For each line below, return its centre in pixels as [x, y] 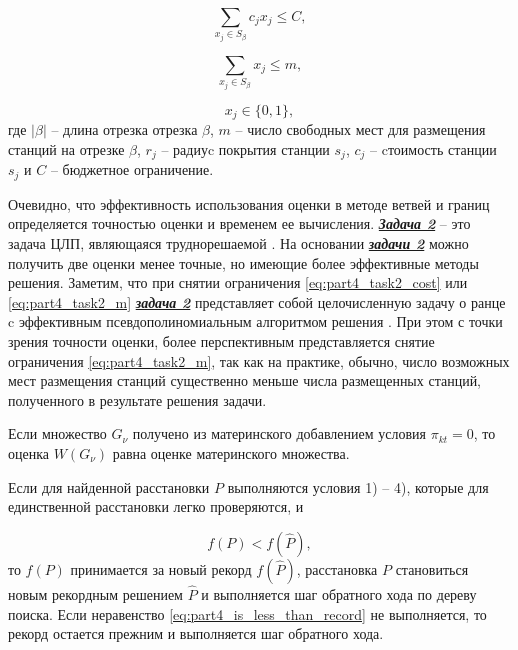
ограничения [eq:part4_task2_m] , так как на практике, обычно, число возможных [259, 360]
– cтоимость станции [433, 148]
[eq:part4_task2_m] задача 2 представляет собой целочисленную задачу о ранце [257, 301]
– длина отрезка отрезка [124, 129]
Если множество [57, 433]
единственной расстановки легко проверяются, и [156, 506]
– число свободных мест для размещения [360, 129]
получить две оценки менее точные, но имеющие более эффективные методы [243, 262]
